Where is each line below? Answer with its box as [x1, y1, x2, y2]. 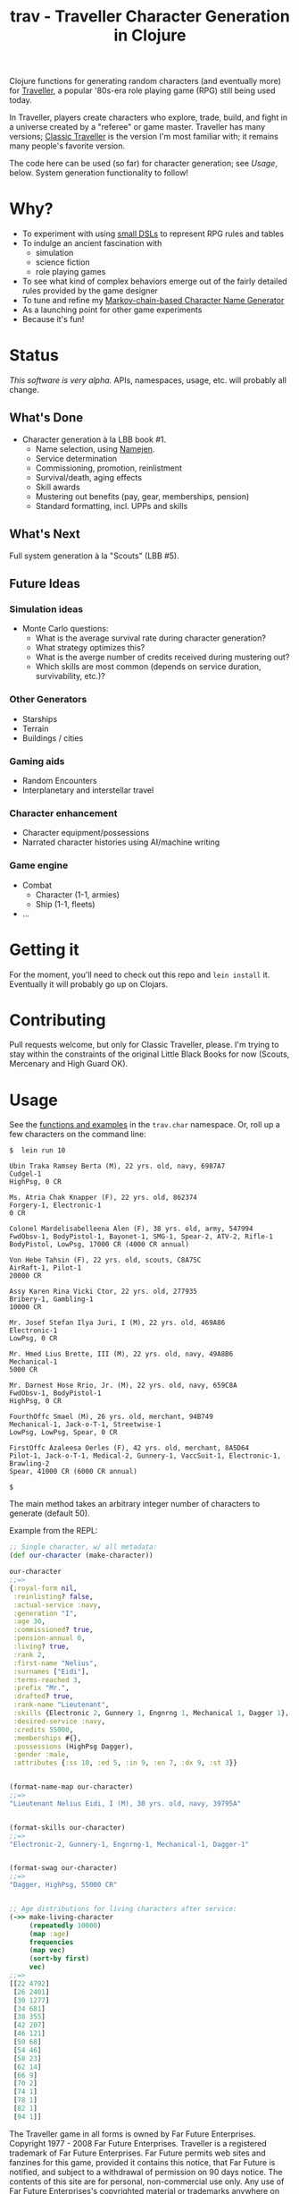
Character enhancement [9, 807, 118, 820]
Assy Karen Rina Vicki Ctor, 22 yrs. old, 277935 [9, 1287, 198, 1297]
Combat [21, 880, 52, 890]
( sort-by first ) [29, 1954, 90, 1963]
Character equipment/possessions [21, 828, 150, 838]
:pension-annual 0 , [12, 1634, 87, 1643]
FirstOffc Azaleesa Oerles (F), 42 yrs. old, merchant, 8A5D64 [9, 1443, 250, 1453]
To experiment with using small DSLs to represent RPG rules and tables [21, 228, 284, 239]
